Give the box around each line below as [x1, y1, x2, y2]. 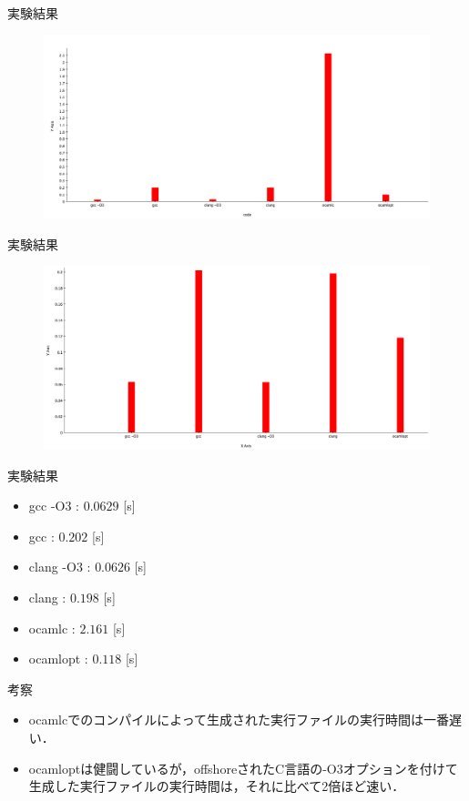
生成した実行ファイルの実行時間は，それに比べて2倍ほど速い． [28, 776, 405, 796]
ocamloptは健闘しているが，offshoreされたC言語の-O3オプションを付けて [28, 758, 458, 777]
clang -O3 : [28, 557, 91, 576]
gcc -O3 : [28, 496, 79, 515]
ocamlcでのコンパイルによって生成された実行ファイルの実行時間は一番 [28, 710, 450, 729]
